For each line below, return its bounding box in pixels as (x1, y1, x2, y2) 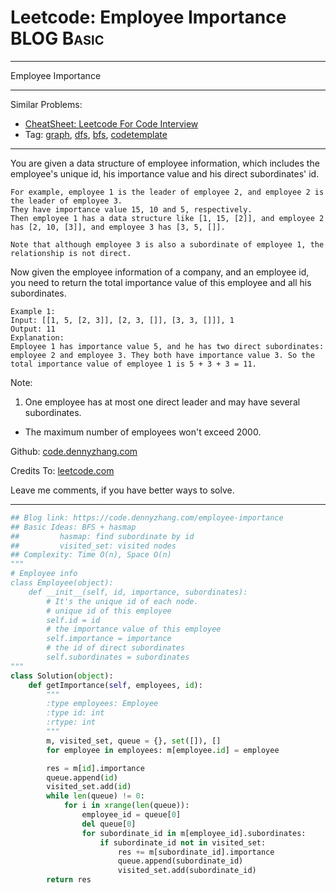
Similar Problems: (10, 98, 83, 110)
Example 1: (10, 306, 56, 316)
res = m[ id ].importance (46, 763, 145, 773)
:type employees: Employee (46, 699, 159, 709)
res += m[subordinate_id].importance (117, 847, 275, 857)
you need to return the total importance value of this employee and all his (10, 276, 312, 288)
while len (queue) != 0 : (46, 791, 145, 801)
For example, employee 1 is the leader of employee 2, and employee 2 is (10, 187, 325, 197)
